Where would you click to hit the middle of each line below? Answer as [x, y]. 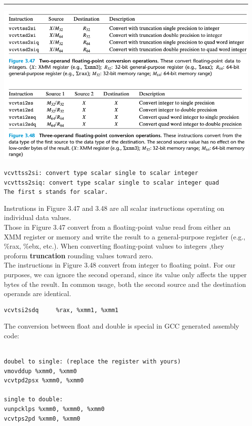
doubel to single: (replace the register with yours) [93, 362]
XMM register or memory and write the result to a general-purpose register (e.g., [125, 236]
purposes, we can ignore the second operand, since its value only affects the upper [126, 274]
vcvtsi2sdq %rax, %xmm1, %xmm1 [61, 310]
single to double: [33, 400]
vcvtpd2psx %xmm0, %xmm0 [44, 381]
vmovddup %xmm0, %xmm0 [40, 371]
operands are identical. [38, 293]
